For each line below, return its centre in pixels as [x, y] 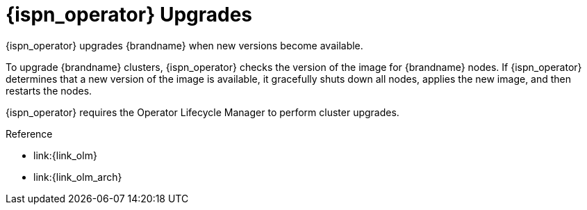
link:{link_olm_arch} [78, 177]
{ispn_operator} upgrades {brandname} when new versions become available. [184, 45]
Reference [29, 134]
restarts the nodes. [49, 90]
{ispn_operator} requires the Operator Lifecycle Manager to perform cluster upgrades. [202, 112]
